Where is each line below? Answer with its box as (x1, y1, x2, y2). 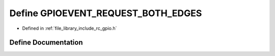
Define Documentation (9, 38, 83, 47)
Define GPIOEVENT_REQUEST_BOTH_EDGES (9, 8, 202, 19)
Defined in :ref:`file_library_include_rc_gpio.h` (22, 25, 117, 31)
